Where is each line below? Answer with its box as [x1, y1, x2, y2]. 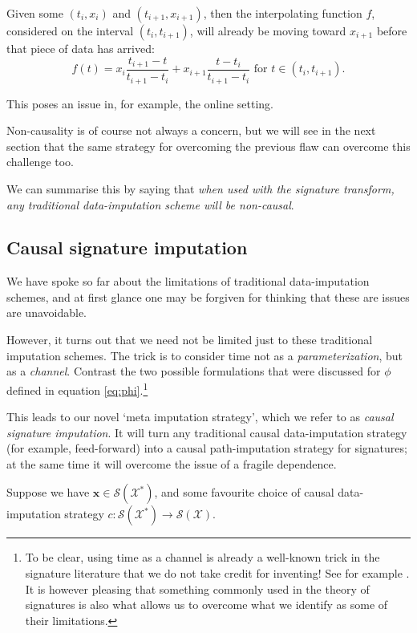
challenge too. [6, 153, 74, 170]
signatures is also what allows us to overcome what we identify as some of [25, 596, 388, 613]
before [376, 22, 407, 39]
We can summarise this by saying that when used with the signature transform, [6, 180, 395, 197]
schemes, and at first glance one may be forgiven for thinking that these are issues [6, 288, 410, 305]
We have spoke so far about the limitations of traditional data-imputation [6, 273, 370, 290]
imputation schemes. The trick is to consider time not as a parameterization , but [6, 347, 403, 363]
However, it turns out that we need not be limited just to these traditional [6, 331, 373, 348]
